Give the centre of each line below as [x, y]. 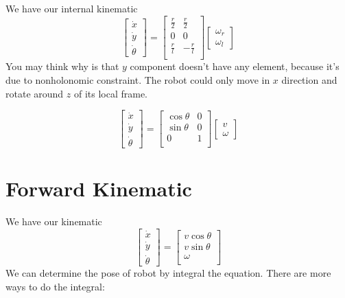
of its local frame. [111, 93]
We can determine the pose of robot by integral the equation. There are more [168, 273]
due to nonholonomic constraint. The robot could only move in [138, 80]
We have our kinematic [54, 221]
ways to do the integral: [55, 286]
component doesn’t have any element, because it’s [235, 66]
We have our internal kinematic [72, 8]
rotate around [35, 93]
